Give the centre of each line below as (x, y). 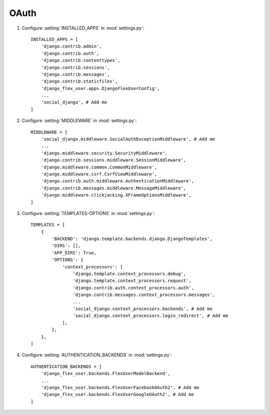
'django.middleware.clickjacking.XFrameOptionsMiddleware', (116, 195)
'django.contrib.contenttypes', (80, 60)
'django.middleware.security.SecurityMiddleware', (104, 153)
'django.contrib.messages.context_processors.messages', (144, 295)
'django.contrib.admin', (71, 46)
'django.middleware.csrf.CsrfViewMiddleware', (99, 174)
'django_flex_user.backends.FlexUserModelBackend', (105, 373)
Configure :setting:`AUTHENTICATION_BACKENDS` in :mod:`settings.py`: (97, 355)
